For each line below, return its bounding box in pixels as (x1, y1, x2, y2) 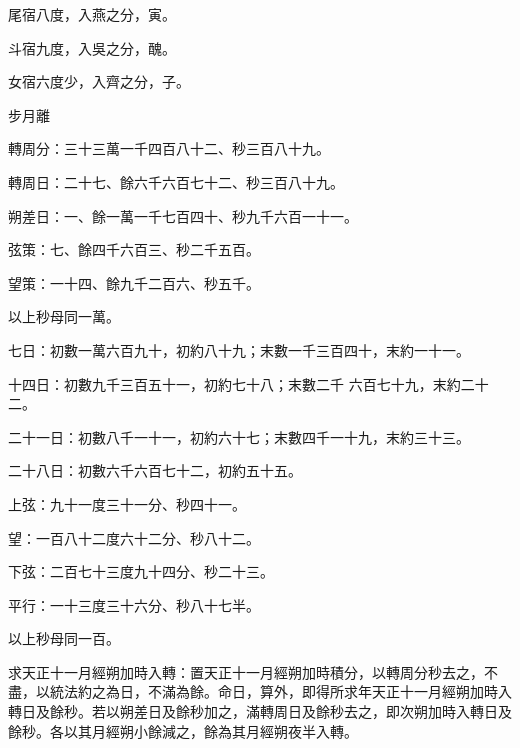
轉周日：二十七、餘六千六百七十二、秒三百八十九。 (8, 171, 344, 192)
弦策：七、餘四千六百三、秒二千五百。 (8, 239, 260, 260)
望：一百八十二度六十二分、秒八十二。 (8, 527, 260, 548)
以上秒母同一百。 (8, 628, 120, 649)
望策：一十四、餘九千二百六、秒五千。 (8, 272, 260, 293)
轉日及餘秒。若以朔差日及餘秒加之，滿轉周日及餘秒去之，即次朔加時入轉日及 (8, 701, 512, 722)
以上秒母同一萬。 (8, 306, 120, 327)
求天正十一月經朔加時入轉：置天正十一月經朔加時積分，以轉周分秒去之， (8, 661, 484, 682)
